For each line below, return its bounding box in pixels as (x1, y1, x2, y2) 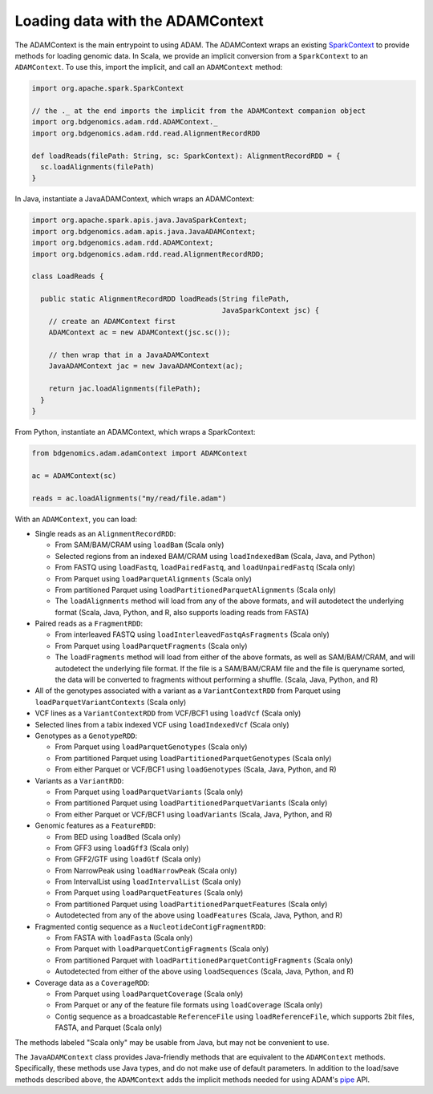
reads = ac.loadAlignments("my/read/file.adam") (31, 493, 227, 503)
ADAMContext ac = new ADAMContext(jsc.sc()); (48, 328, 231, 337)
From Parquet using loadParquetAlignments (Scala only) (55, 573, 253, 583)
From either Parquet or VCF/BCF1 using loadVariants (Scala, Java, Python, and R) (55, 809, 333, 819)
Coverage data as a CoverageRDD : (34, 978, 150, 987)
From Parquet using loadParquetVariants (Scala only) (55, 787, 244, 796)
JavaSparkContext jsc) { (221, 306, 320, 314)
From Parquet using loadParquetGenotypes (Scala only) (55, 742, 248, 752)
